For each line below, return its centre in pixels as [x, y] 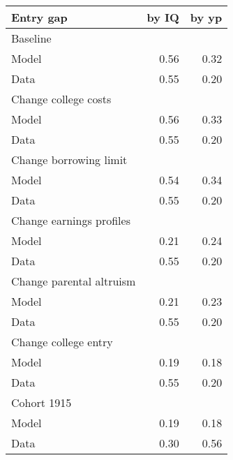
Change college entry [62, 342]
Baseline [31, 38]
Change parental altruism [74, 281]
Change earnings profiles [71, 220]
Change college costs [61, 99]
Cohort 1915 [42, 402]
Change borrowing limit [69, 159]
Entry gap [39, 17]
